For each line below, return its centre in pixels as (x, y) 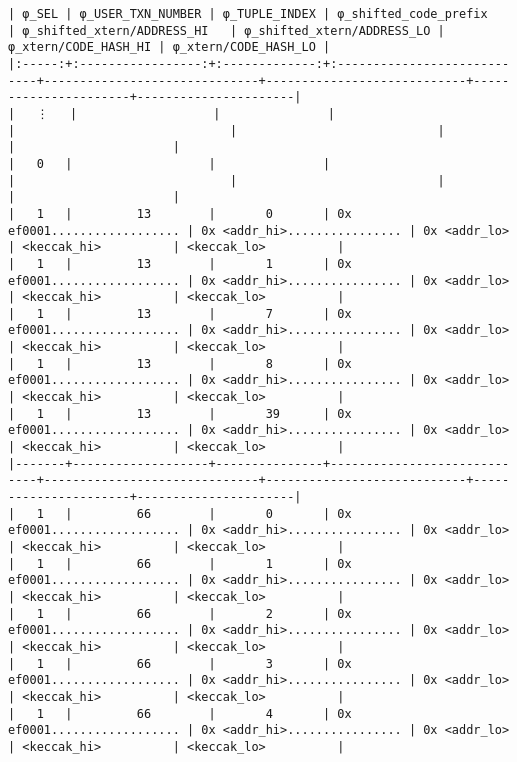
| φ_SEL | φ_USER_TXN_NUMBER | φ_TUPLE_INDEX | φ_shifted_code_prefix (248, 14)
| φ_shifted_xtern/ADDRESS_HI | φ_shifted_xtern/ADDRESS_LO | (226, 30)
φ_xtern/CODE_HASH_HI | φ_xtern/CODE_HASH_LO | (169, 47)
